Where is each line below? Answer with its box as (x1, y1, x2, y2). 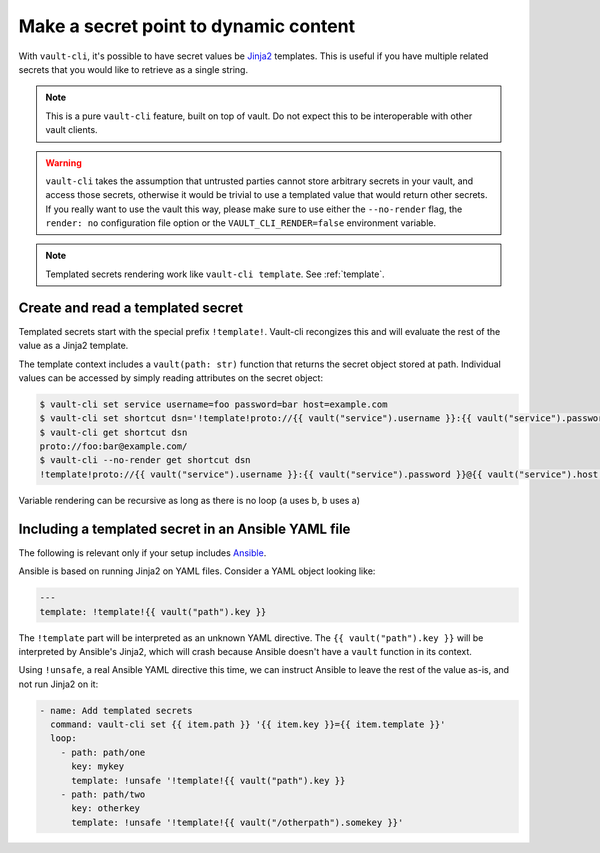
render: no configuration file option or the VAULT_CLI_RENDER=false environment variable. (45, 217, 437, 229)
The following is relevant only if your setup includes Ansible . (18, 546, 267, 559)
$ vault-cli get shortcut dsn (39, 426, 188, 438)
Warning (45, 156, 82, 169)
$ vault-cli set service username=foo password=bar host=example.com (39, 398, 388, 410)
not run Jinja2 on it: (18, 678, 99, 690)
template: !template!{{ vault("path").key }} (39, 606, 267, 617)
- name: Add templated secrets (39, 705, 194, 716)
